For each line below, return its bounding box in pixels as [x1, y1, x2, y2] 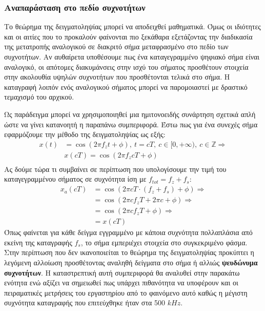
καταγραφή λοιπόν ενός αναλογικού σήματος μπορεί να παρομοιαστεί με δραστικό [4, 81, 248, 92]
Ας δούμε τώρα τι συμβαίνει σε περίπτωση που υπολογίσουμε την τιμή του [4, 163, 227, 174]
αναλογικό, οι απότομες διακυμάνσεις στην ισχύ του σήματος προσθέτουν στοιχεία [4, 61, 249, 72]
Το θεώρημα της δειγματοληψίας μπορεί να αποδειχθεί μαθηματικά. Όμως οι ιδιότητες [4, 21, 261, 32]
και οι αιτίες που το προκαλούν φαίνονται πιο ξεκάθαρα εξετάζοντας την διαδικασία [4, 31, 253, 42]
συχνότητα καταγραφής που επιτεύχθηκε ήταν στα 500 [4, 297, 166, 308]
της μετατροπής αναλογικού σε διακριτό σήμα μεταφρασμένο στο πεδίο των [4, 41, 229, 52]
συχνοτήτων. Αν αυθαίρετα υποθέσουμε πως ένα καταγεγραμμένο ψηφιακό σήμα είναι [4, 51, 260, 62]
